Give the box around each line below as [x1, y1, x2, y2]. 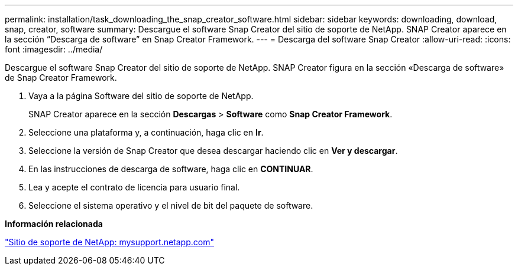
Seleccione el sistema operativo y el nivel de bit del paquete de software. [28, 200, 313, 210]
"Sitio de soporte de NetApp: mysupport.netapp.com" [5, 237, 214, 247]
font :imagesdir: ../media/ [5, 44, 103, 54]
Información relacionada [5, 219, 103, 229]
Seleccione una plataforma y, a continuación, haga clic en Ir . [28, 127, 264, 137]
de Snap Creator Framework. [5, 73, 117, 83]
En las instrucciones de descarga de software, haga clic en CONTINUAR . [28, 164, 313, 174]
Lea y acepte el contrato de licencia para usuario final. [28, 182, 240, 192]
